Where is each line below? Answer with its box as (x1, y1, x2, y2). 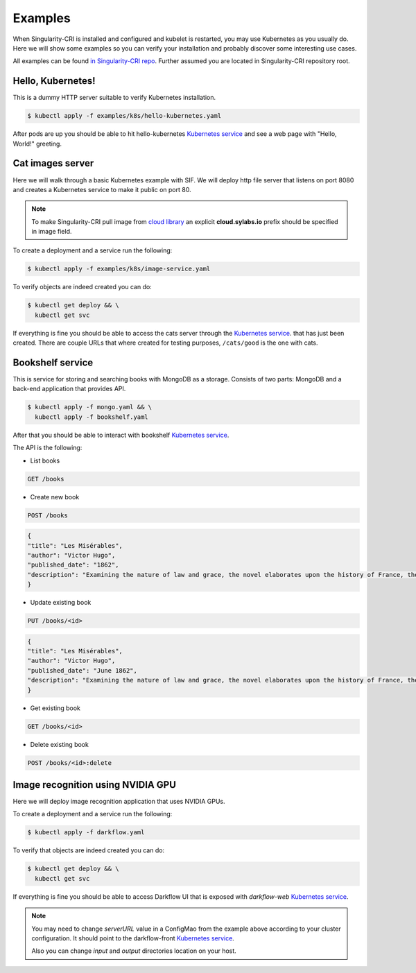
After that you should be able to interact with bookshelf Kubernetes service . (12, 431, 229, 439)
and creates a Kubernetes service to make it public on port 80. (12, 185, 191, 193)
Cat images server (12, 157, 94, 169)
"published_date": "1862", (27, 561, 119, 569)
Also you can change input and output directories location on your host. (31, 947, 237, 955)
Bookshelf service (12, 356, 94, 368)
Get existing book (30, 704, 81, 712)
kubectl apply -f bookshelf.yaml (35, 413, 148, 421)
